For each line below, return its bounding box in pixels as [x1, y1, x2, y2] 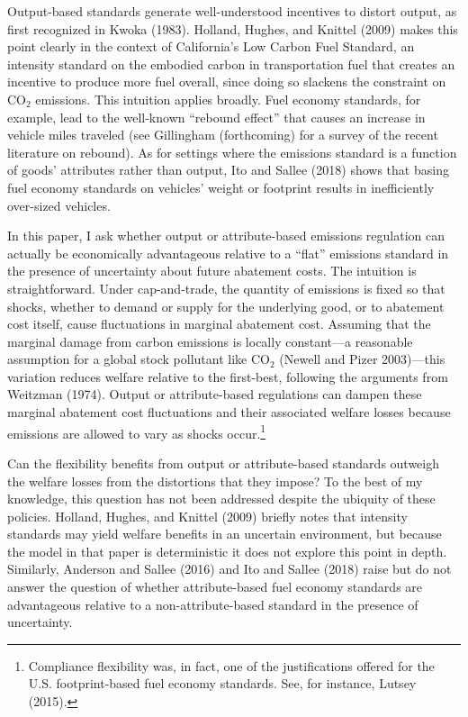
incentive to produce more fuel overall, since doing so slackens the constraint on [7, 72, 446, 91]
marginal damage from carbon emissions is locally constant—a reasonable [7, 331, 413, 350]
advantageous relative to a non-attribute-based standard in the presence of [7, 594, 418, 613]
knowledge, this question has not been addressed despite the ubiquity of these [7, 489, 436, 508]
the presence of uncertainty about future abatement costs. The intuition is [7, 261, 417, 280]
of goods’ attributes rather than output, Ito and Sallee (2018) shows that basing [7, 160, 449, 179]
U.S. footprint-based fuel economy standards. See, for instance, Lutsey [28, 674, 417, 693]
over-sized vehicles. [7, 195, 111, 214]
